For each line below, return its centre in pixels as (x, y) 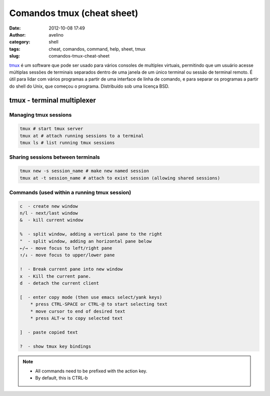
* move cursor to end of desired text (78, 311)
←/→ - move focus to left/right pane (66, 248)
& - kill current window (51, 220)
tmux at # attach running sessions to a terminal (82, 136)
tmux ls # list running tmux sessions (67, 143)
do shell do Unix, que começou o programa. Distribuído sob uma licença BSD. (89, 86)
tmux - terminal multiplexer (52, 100)
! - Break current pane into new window (71, 269)
